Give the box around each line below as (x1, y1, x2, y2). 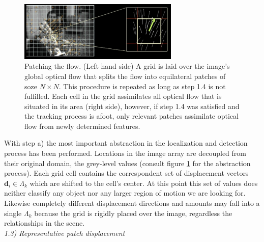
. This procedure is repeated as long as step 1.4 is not (58, 80, 226, 91)
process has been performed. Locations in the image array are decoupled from (4, 148, 246, 158)
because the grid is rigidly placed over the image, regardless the (34, 207, 232, 218)
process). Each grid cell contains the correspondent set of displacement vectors (4, 168, 249, 178)
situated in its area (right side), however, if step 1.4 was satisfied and (24, 100, 240, 111)
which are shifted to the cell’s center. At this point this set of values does (30, 177, 258, 188)
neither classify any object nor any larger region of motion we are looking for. (4, 187, 246, 198)
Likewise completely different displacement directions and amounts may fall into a (4, 198, 260, 208)
